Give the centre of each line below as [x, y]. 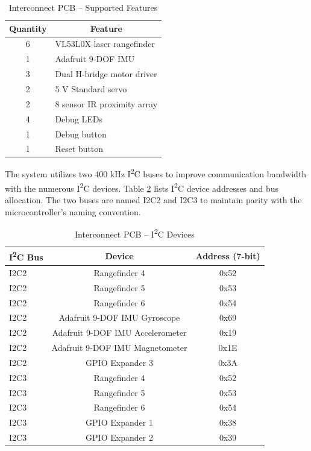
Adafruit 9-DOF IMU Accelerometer [119, 333]
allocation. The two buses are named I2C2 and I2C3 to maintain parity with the [153, 199]
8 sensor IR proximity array [106, 103]
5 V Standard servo [91, 88]
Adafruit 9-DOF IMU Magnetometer [119, 348]
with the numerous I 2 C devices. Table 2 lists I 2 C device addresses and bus [142, 187]
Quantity [28, 28]
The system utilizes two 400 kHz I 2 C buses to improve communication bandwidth [156, 173]
